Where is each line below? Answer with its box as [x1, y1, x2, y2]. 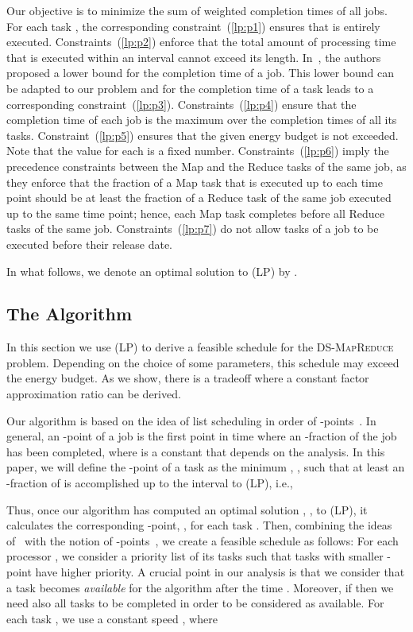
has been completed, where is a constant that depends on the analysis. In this [6, 443, 385, 459]
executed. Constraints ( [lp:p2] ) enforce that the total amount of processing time [6, 33, 396, 50]
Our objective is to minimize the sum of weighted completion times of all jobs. [6, 2, 388, 18]
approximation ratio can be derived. [6, 386, 181, 402]
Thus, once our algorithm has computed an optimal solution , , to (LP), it [6, 501, 368, 518]
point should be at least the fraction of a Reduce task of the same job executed [6, 189, 392, 206]
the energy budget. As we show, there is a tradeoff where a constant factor [6, 370, 369, 386]
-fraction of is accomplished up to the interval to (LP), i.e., [6, 475, 293, 491]
